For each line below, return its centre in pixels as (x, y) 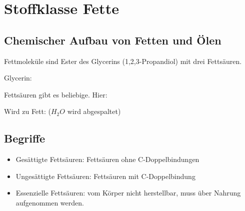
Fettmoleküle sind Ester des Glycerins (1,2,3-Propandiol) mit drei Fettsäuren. (123, 61)
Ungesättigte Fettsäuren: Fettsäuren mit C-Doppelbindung (105, 176)
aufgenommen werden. (50, 202)
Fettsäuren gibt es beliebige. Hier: (56, 94)
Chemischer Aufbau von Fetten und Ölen (113, 40)
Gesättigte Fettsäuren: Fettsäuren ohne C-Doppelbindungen (107, 159)
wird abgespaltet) (94, 111)
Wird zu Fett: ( (27, 111)
